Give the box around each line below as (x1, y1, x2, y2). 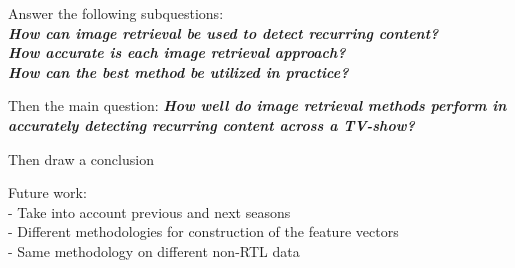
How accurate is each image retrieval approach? (8, 42, 346, 63)
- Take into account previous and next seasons (8, 201, 291, 222)
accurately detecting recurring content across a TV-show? (8, 114, 415, 135)
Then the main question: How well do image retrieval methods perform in (8, 95, 507, 116)
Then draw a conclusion (8, 148, 154, 169)
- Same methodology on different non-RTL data (8, 240, 300, 261)
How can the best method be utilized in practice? (8, 61, 349, 82)
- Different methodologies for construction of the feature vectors (8, 221, 399, 242)
